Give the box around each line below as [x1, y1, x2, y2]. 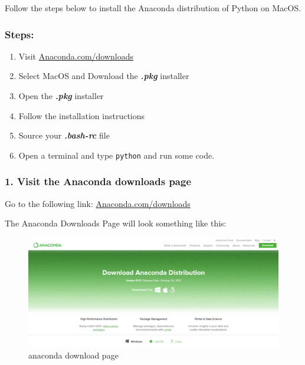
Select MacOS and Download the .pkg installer [18, 70, 189, 82]
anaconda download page [28, 348, 119, 361]
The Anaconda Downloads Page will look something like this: [5, 217, 227, 229]
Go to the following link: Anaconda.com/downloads [5, 197, 191, 209]
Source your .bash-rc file [18, 129, 110, 142]
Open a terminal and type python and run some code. [18, 149, 215, 161]
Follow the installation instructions [18, 109, 145, 121]
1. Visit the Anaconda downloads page [5, 174, 192, 189]
